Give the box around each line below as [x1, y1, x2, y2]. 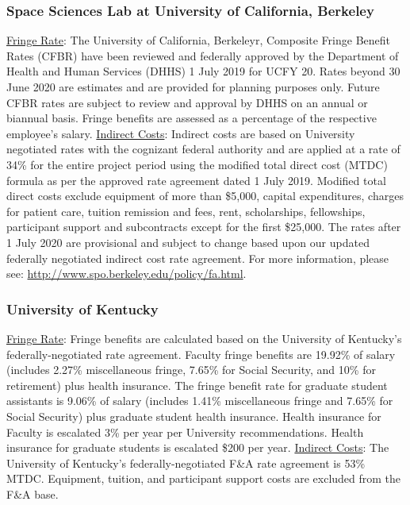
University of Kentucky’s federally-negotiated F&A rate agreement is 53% [6, 454, 366, 471]
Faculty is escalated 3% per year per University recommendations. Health [6, 423, 364, 440]
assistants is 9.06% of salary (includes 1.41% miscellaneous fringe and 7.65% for [6, 392, 393, 409]
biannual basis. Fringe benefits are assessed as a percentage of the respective [6, 110, 377, 126]
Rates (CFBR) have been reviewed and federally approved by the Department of [6, 47, 399, 64]
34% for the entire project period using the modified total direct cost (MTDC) [6, 156, 388, 172]
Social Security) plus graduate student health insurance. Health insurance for [6, 407, 381, 424]
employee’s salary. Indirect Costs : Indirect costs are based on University [6, 125, 355, 141]
